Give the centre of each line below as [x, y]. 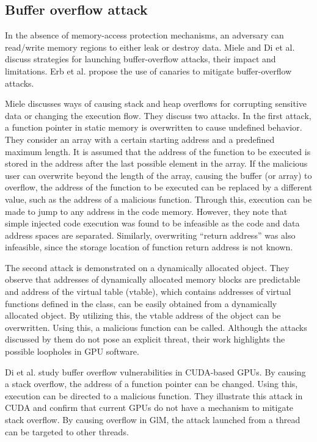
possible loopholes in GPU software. [72, 351]
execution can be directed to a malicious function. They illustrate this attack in [154, 395]
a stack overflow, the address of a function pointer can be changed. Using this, [151, 384]
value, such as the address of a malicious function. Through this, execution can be [158, 199]
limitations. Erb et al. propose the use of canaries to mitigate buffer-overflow [148, 71]
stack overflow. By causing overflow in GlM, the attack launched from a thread [153, 420]
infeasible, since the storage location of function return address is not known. [149, 247]
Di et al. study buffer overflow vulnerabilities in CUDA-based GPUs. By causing [155, 371]
